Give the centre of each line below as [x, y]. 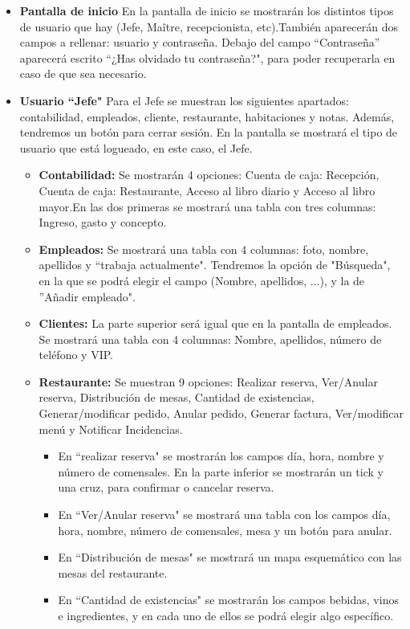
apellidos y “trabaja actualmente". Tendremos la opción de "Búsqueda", [215, 265]
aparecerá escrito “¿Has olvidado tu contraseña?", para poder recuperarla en [207, 57]
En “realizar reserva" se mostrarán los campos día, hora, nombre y [221, 456]
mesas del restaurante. [113, 572]
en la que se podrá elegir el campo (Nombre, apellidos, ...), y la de [202, 280]
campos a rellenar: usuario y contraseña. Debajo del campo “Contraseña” [200, 42]
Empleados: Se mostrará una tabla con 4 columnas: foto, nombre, [204, 249]
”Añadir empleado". [87, 296]
